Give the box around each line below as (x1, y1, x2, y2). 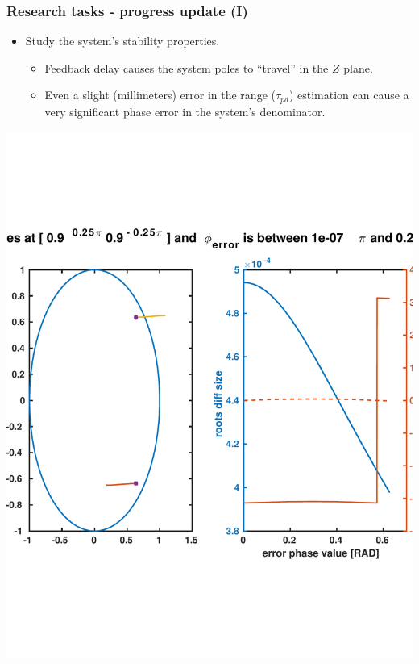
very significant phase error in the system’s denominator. (44, 102, 326, 119)
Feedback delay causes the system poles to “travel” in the (44, 59, 329, 76)
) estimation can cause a (288, 86, 409, 103)
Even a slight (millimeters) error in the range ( (44, 86, 276, 103)
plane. (343, 59, 373, 76)
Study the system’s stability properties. (25, 32, 220, 49)
